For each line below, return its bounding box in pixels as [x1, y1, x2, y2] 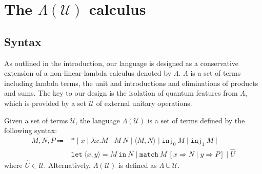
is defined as [118, 160, 157, 170]
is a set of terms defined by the [147, 115, 245, 125]
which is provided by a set [4, 97, 87, 108]
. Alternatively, [44, 160, 91, 170]
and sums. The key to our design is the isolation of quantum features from [4, 88, 238, 98]
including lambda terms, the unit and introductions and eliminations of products [4, 77, 258, 88]
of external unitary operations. [96, 97, 192, 108]
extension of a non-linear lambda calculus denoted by [4, 68, 172, 78]
